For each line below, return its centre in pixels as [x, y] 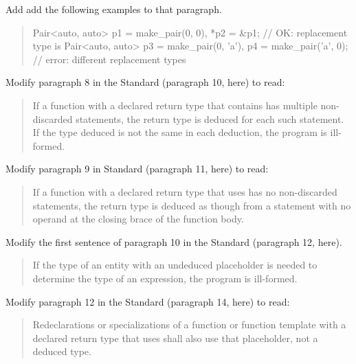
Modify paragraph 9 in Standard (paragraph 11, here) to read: [137, 169]
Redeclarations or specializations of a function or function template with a [189, 325]
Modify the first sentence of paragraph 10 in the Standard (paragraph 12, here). [174, 241]
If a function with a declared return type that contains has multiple [175, 105]
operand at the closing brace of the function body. [138, 219]
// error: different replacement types [109, 59]
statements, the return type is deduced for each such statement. [210, 118]
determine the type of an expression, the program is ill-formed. [165, 278]
